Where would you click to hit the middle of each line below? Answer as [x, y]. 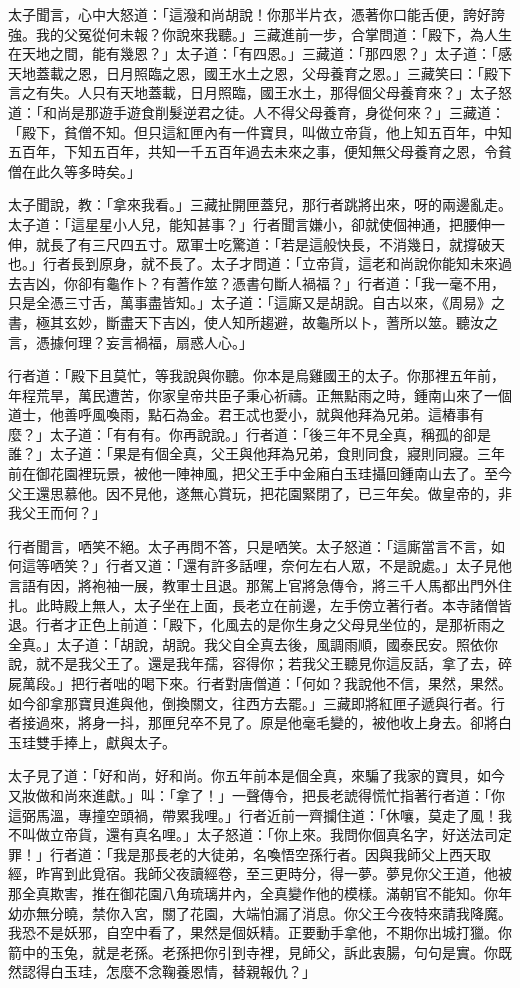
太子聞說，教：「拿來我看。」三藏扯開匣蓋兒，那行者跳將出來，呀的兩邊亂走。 [260, 204]
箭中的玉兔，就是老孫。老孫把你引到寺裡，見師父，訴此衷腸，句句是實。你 [253, 951]
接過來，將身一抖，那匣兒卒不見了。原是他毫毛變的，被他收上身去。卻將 [259, 722]
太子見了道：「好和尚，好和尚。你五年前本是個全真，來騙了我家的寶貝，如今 [256, 775]
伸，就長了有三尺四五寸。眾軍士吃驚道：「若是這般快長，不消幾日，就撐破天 [256, 243]
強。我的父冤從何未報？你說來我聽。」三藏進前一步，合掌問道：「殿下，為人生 [260, 33]
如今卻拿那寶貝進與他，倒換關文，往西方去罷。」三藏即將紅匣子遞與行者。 [249, 702]
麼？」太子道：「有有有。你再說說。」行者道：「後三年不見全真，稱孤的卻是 [249, 433]
